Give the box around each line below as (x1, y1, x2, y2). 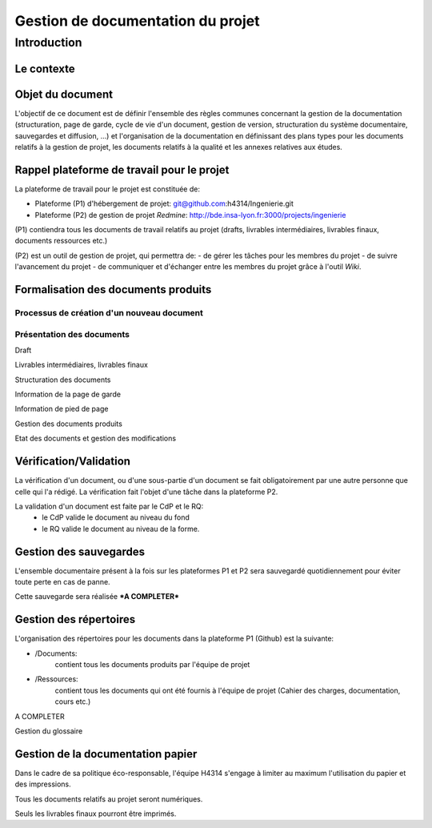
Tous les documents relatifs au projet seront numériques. (14, 794, 203, 804)
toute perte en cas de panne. (14, 577, 111, 586)
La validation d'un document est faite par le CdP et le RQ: (14, 501, 204, 511)
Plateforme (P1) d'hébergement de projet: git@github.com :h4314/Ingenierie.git (34, 199, 294, 208)
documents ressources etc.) (14, 236, 108, 246)
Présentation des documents (14, 328, 130, 340)
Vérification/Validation (14, 455, 131, 468)
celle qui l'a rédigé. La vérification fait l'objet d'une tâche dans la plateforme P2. (14, 487, 278, 496)
